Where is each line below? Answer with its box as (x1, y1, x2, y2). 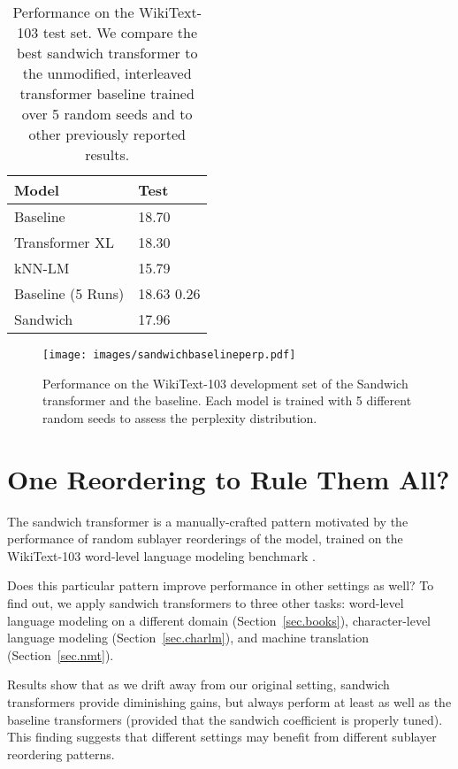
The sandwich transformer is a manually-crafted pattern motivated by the (7, 511, 408, 530)
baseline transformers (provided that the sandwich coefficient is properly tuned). (7, 710, 443, 728)
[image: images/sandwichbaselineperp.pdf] (42, 349, 296, 361)
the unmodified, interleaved (22, 63, 192, 83)
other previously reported (28, 124, 187, 144)
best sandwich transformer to (17, 42, 198, 63)
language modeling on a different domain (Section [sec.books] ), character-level (7, 611, 431, 629)
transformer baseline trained (19, 83, 195, 104)
